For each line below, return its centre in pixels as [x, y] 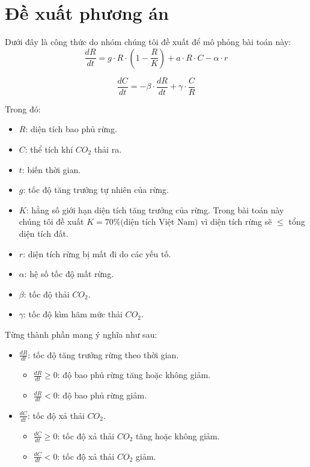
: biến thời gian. [51, 169]
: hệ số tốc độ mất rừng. [69, 274]
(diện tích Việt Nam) [159, 223]
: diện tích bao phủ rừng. [71, 129]
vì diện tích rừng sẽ [236, 221]
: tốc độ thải [47, 294]
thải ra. [108, 149]
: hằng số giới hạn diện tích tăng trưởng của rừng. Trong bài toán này [155, 209]
